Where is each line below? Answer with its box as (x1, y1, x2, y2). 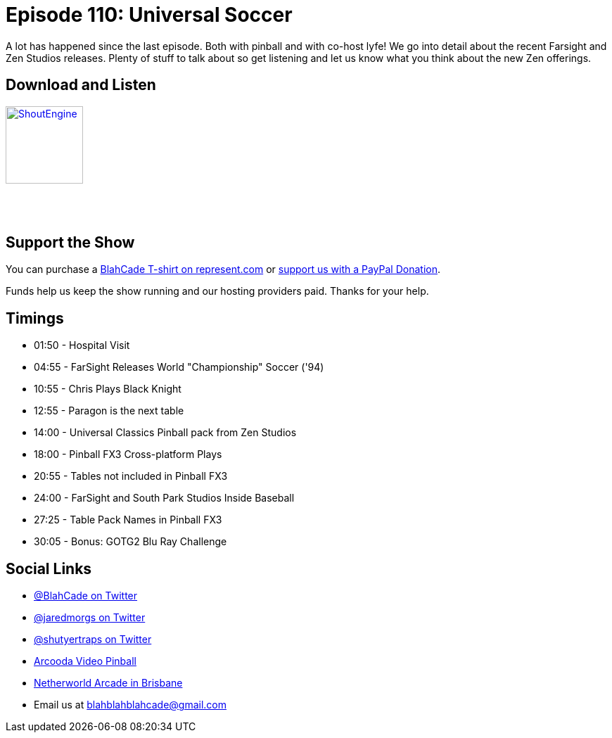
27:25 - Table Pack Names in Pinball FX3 (34, 514, 222, 526)
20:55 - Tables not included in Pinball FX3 (34, 470, 228, 483)
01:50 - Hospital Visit (34, 339, 130, 352)
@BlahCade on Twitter (34, 590, 138, 602)
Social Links (6, 559, 92, 578)
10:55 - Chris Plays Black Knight (34, 383, 181, 395)
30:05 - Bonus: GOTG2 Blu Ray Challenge (34, 535, 227, 548)
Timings (6, 309, 64, 327)
